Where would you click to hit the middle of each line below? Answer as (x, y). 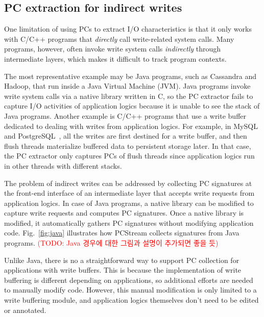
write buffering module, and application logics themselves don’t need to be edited (131, 300)
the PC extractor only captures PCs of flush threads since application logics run (129, 156)
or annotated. (25, 310)
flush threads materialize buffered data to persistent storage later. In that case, (128, 146)
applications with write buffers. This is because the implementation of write (123, 270)
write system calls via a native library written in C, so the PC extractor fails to (129, 96)
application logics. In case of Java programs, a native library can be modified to (129, 203)
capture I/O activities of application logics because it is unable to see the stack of (132, 106)
